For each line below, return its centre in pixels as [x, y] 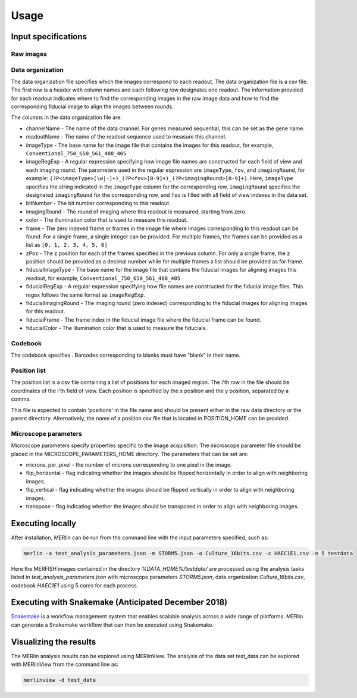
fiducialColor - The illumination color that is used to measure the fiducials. [117, 328]
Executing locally [44, 523]
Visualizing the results [54, 642]
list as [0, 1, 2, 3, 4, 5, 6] [67, 245]
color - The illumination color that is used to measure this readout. [107, 220]
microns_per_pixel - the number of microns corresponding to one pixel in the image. [129, 464]
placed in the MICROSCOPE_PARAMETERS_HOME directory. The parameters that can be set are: [130, 454]
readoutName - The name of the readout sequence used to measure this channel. [126, 137]
